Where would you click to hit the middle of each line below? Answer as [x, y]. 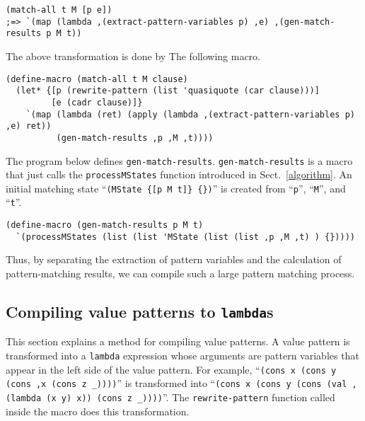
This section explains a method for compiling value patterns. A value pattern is [178, 341]
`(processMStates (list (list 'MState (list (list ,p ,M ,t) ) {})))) [185, 237]
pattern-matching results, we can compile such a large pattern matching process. [180, 273]
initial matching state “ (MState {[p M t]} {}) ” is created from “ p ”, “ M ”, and [176, 188]
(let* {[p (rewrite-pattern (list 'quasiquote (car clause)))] [168, 91]
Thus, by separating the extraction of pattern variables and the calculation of [174, 259]
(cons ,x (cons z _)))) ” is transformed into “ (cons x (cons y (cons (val [176, 383]
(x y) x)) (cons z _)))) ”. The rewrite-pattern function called [191, 397]
